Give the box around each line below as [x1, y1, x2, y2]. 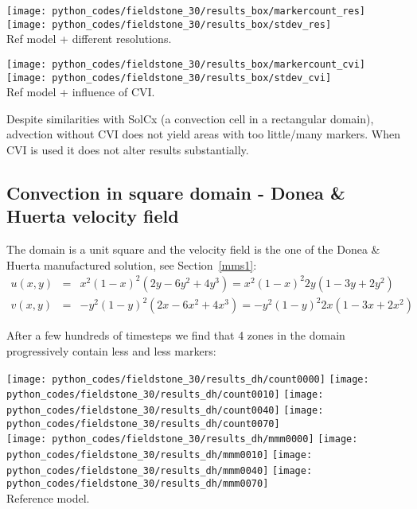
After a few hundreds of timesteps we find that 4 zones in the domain [6, 327, 345, 344]
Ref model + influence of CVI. [6, 84, 155, 100]
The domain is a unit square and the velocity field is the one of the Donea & [6, 241, 380, 258]
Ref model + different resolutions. [6, 30, 172, 47]
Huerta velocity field [6, 204, 179, 228]
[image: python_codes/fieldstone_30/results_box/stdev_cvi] [6, 72, 332, 84]
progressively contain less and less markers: [6, 343, 216, 359]
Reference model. [6, 489, 90, 506]
